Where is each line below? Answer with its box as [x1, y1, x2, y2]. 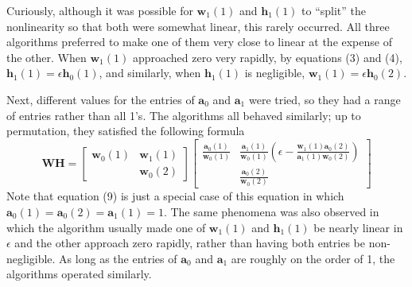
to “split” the [301, 2, 367, 18]
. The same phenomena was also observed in [163, 204, 379, 220]
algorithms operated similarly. [6, 266, 152, 282]
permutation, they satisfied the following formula [6, 122, 245, 139]
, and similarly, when [99, 64, 201, 81]
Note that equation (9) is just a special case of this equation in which [6, 188, 344, 204]
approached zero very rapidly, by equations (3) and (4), [132, 48, 402, 65]
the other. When [6, 48, 87, 65]
